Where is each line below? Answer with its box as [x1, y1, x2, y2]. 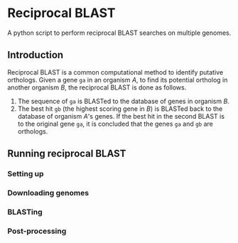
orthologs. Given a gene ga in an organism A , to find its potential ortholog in [7, 75, 228, 84]
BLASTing [7, 207, 43, 217]
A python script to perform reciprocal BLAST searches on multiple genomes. [7, 28, 232, 37]
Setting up [7, 169, 44, 179]
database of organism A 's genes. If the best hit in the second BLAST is [17, 112, 225, 120]
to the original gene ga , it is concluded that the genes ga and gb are [17, 119, 213, 128]
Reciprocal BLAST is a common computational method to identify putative [7, 67, 224, 76]
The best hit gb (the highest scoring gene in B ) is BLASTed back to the [17, 104, 223, 113]
